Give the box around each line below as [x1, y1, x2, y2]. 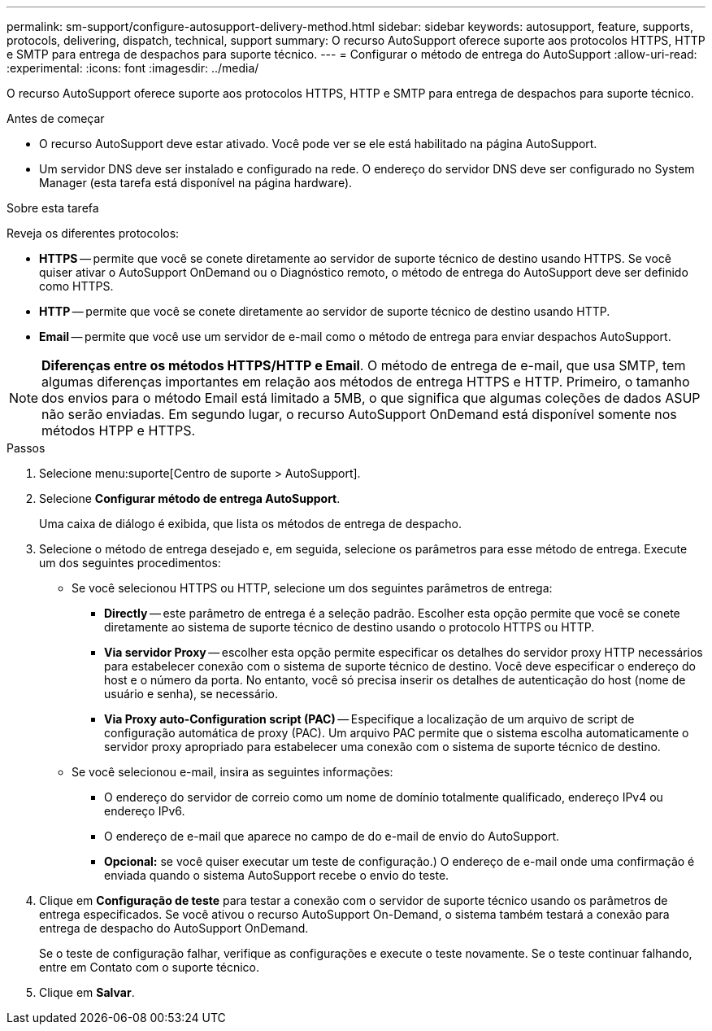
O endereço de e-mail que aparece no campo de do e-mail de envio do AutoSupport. [104, 829, 559, 843]
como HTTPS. [39, 279, 114, 293]
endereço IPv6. [104, 804, 185, 818]
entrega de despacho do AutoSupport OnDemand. [39, 921, 309, 935]
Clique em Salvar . [39, 985, 135, 999]
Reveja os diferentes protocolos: [7, 226, 180, 240]
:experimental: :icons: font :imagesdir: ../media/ [7, 61, 259, 75]
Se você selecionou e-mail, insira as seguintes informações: [72, 765, 393, 779]
